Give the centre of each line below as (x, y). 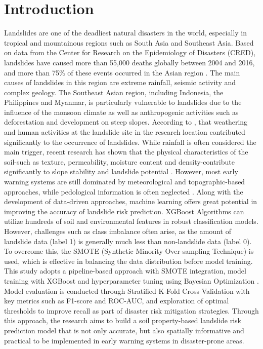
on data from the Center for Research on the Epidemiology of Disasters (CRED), (130, 52)
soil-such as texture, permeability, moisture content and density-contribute (119, 161)
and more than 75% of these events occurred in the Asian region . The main (122, 72)
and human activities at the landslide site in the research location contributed (125, 132)
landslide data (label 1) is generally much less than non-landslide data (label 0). (128, 241)
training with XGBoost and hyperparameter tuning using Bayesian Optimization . (131, 280)
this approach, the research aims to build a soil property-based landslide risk (123, 320)
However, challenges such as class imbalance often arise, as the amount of (118, 231)
